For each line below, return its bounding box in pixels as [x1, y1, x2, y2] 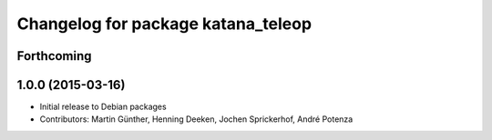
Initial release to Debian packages [39, 101, 168, 113]
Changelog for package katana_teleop [16, 14, 313, 34]
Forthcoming [16, 48, 92, 64]
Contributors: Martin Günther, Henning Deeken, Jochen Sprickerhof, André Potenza [39, 114, 354, 125]
